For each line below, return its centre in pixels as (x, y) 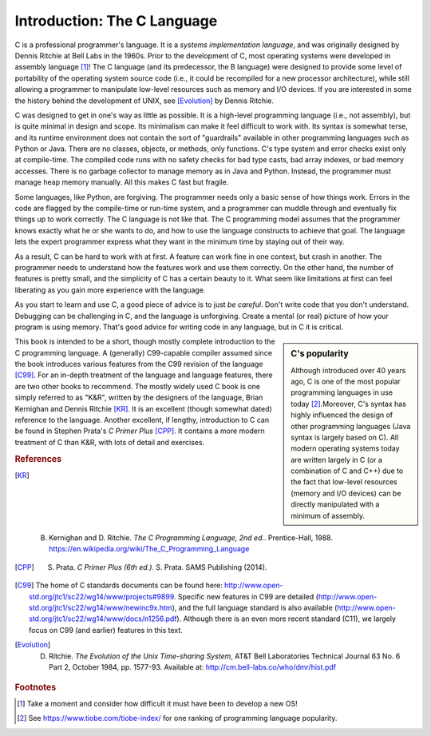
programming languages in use (342, 392)
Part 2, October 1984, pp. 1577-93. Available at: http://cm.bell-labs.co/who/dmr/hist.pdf (193, 666)
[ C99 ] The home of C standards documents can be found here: (119, 585)
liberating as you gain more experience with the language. (110, 290)
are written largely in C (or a (337, 460)
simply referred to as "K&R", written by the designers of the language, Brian (139, 398)
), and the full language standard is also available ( (255, 608)
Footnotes (36, 687)
